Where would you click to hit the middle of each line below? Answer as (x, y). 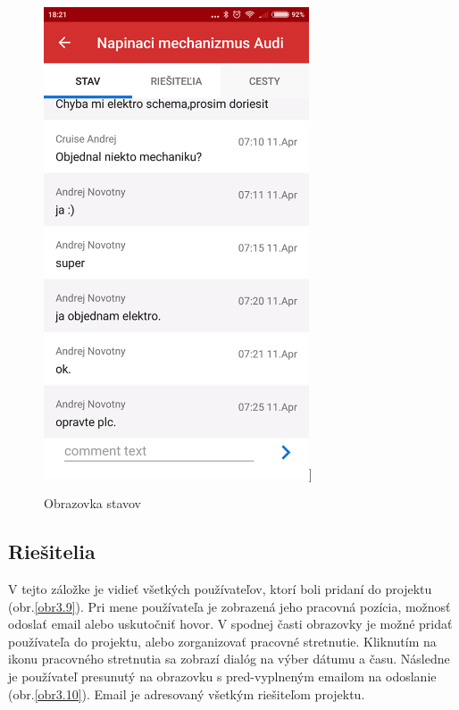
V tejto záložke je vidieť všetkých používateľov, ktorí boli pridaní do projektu (220, 589)
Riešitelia (52, 551)
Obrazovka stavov (93, 503)
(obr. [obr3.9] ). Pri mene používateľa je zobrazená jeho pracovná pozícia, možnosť (229, 606)
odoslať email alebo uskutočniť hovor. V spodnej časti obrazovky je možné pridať (230, 624)
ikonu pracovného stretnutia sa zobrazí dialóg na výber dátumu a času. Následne (229, 659)
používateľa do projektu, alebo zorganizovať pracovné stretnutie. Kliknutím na (222, 641)
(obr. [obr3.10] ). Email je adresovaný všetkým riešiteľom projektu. (187, 693)
